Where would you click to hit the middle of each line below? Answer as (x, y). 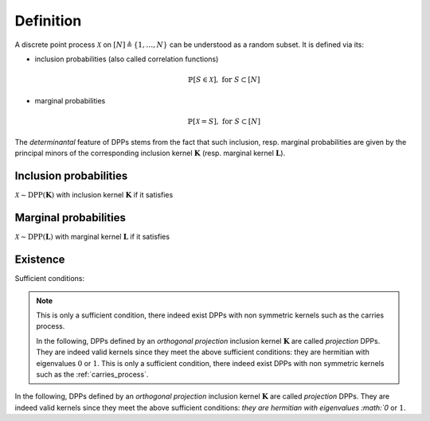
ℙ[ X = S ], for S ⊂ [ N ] (224, 121)
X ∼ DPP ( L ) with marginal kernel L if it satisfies (92, 237)
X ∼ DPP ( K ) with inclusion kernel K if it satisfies (94, 195)
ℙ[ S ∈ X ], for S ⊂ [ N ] (224, 80)
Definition (48, 21)
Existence (40, 260)
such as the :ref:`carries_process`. (92, 374)
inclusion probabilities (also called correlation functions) (127, 59)
